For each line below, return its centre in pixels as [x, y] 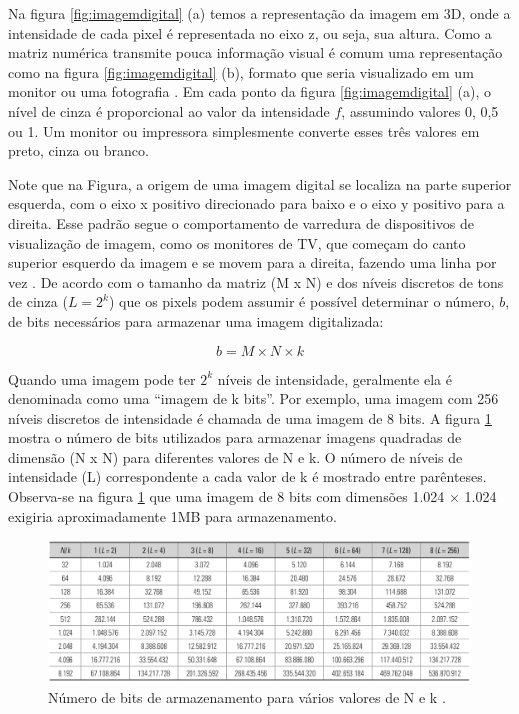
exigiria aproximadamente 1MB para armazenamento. [172, 515]
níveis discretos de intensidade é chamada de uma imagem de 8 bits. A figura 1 [250, 417]
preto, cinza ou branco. [78, 150]
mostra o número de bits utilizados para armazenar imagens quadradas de [235, 437]
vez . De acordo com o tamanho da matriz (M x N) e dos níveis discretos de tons [256, 281]
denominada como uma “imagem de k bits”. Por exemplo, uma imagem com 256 [253, 398]
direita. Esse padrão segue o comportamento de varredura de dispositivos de [241, 222]
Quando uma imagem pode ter [102, 378]
